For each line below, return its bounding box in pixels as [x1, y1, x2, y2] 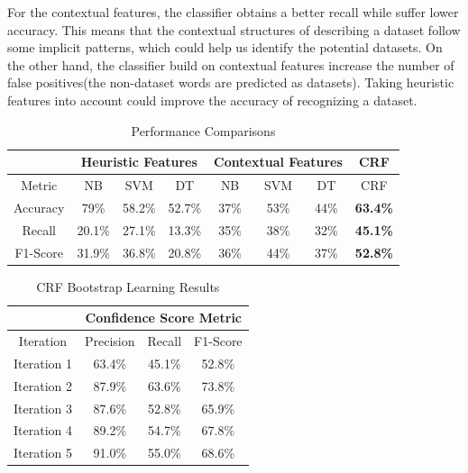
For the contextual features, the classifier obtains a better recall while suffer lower [7, 3, 459, 21]
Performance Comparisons [131, 121, 276, 140]
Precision [85, 332, 135, 350]
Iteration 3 [14, 398, 72, 417]
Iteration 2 [14, 376, 72, 395]
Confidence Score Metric [85, 308, 243, 327]
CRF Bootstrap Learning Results [36, 277, 220, 296]
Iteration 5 [14, 443, 72, 462]
